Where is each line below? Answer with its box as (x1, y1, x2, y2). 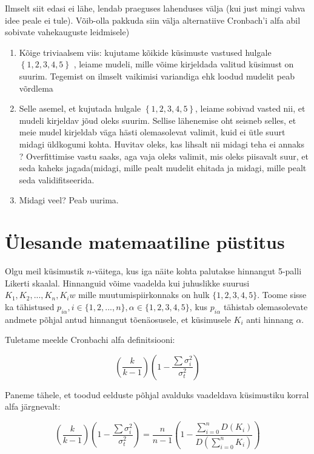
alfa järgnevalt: (5, 400, 61, 413)
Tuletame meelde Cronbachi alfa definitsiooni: (5, 333, 175, 346)
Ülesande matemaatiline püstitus (5, 229, 285, 254)
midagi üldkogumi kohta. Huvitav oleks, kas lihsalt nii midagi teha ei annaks (19, 137, 304, 150)
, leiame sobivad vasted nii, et (195, 102, 306, 115)
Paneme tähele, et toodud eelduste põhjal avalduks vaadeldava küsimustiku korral (5, 388, 309, 401)
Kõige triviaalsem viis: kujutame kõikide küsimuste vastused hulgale (19, 46, 272, 58)
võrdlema (19, 81, 53, 94)
